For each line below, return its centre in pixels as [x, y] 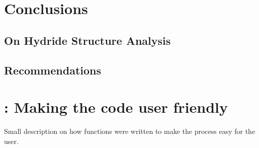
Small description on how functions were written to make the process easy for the [130, 131]
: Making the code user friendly [116, 107]
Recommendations [53, 70]
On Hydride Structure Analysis [88, 40]
